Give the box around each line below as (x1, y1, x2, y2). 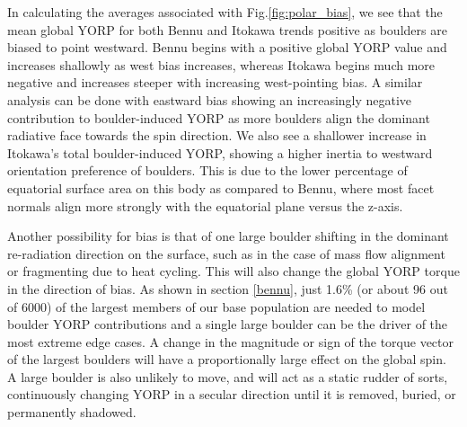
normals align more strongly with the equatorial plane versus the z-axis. (7, 196, 403, 215)
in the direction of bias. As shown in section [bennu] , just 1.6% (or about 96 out (7, 279, 448, 298)
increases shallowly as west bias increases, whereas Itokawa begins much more (7, 55, 436, 74)
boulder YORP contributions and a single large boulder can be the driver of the (7, 315, 448, 334)
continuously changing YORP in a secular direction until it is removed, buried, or (7, 385, 456, 404)
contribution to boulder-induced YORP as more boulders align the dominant (7, 108, 430, 127)
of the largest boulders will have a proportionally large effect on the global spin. (7, 350, 446, 369)
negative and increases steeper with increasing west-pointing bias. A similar (7, 73, 423, 92)
